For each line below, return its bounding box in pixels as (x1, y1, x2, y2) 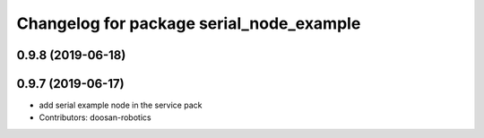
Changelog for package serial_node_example (16, 13, 361, 33)
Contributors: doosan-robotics (39, 112, 151, 123)
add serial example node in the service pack (39, 99, 203, 111)
